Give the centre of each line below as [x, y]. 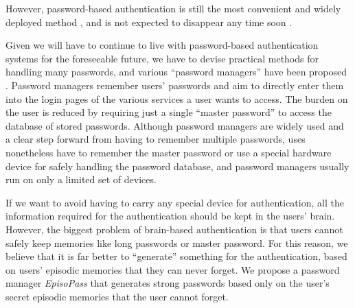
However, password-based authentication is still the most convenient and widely [173, 8]
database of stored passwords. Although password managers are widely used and [175, 125]
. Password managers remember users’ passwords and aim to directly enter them [175, 85]
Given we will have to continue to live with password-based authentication [162, 45]
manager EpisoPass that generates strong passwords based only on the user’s [168, 283]
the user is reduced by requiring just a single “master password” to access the [169, 112]
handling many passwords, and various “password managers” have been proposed [176, 72]
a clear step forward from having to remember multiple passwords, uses [156, 139]
